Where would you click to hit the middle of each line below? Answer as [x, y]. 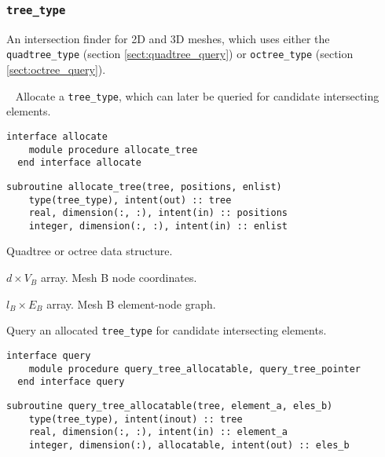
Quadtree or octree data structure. [90, 251]
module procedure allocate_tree [113, 150]
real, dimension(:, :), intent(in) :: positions [158, 213]
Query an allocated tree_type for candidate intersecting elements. [167, 330]
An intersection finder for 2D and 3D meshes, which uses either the [168, 38]
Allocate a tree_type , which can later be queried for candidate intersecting [197, 95]
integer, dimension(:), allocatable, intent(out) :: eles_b [189, 445]
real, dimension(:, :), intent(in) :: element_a [158, 432]
